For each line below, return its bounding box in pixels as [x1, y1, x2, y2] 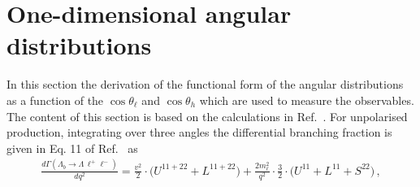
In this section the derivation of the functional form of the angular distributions [6, 76, 404, 93]
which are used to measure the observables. [199, 91, 414, 108]
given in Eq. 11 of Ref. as [6, 139, 138, 156]
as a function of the [6, 91, 104, 108]
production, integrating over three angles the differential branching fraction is [6, 124, 392, 141]
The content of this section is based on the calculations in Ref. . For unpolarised [6, 107, 408, 124]
